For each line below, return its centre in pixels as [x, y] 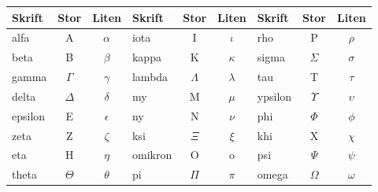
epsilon [29, 115]
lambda [150, 77]
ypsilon [274, 96]
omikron [152, 155]
